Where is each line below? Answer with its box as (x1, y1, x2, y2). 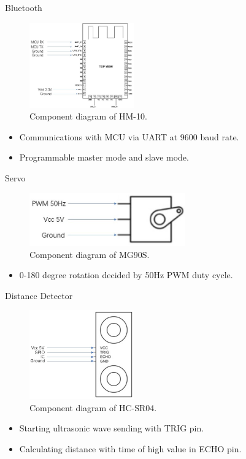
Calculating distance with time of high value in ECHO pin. (19, 442, 242, 455)
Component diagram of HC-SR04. (29, 401, 157, 414)
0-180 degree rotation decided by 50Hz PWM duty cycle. (19, 268, 233, 281)
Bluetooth (5, 1, 42, 13)
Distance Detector (5, 289, 73, 302)
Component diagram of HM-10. (29, 110, 147, 123)
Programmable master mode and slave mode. (19, 151, 189, 164)
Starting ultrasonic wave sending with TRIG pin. (19, 422, 204, 434)
